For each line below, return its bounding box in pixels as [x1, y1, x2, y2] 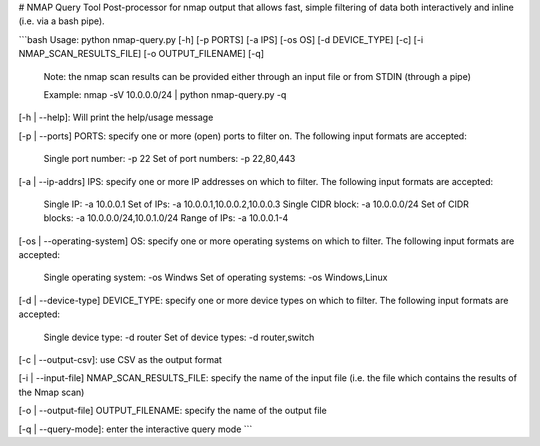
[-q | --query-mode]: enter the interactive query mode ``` [18, 423, 253, 435]
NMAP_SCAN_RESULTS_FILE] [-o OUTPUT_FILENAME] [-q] [18, 48, 265, 60]
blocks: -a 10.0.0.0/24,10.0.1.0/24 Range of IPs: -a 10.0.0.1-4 [43, 212, 289, 224]
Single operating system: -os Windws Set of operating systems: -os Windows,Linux [43, 271, 388, 284]
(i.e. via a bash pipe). [18, 15, 105, 27]
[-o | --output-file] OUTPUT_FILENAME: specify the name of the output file [18, 405, 327, 417]
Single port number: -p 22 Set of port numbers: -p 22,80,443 [43, 153, 296, 165]
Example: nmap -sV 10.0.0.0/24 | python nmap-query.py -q [43, 88, 287, 100]
